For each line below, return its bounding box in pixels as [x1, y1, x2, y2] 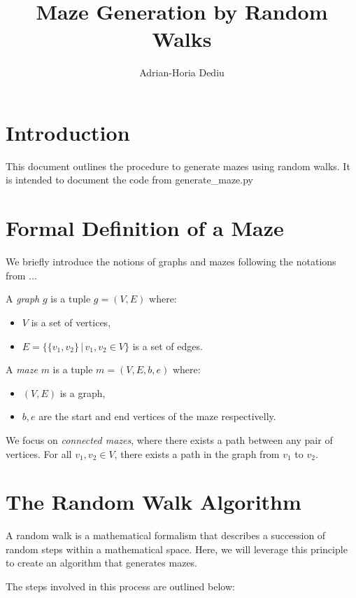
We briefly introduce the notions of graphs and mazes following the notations [6, 254, 336, 269]
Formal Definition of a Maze [6, 214, 284, 242]
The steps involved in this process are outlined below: [6, 579, 235, 593]
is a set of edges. [132, 338, 203, 353]
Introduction [6, 118, 130, 146]
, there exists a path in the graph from [114, 446, 280, 461]
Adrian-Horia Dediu [139, 65, 225, 80]
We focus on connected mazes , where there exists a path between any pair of [6, 432, 333, 447]
